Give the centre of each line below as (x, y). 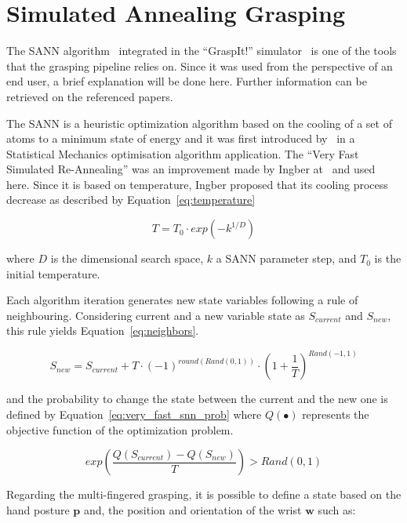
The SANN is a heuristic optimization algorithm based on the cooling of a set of (199, 123)
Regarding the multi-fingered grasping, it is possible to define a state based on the (204, 494)
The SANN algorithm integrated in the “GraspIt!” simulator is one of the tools (202, 51)
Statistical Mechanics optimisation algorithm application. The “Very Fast (183, 153)
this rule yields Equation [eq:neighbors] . (103, 331)
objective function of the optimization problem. (120, 429)
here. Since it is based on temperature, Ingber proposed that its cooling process (197, 184)
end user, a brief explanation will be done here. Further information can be (187, 81)
